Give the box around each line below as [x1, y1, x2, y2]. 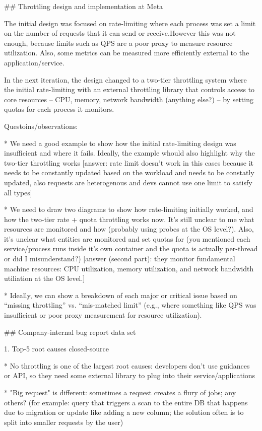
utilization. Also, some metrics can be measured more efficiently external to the [4, 47, 249, 58]
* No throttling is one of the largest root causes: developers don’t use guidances [4, 360, 250, 371]
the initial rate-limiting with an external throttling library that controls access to [4, 84, 255, 95]
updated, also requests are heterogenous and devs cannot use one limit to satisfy [4, 177, 252, 187]
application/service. [4, 57, 64, 67]
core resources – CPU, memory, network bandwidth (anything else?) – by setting [4, 94, 253, 104]
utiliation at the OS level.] [4, 273, 85, 283]
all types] [4, 187, 32, 197]
